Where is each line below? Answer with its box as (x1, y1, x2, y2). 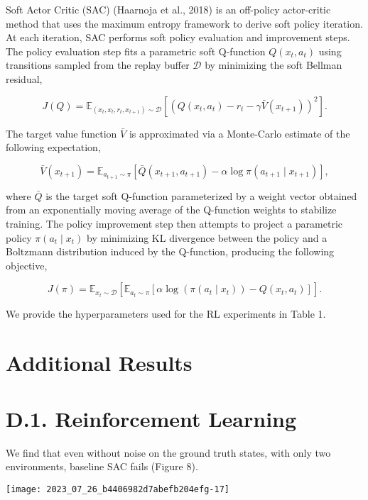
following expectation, (6, 140, 101, 155)
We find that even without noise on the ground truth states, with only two (6, 445, 331, 460)
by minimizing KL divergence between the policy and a (87, 230, 328, 245)
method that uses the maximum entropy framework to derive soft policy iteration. (6, 16, 363, 30)
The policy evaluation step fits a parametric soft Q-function (6, 43, 266, 58)
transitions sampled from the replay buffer (6, 57, 190, 72)
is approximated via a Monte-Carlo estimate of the (129, 126, 350, 140)
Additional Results (6, 348, 193, 377)
